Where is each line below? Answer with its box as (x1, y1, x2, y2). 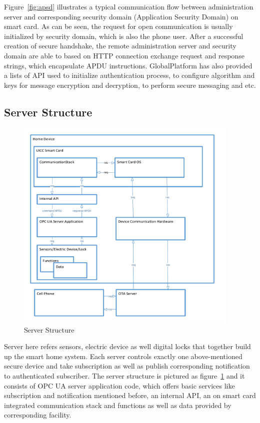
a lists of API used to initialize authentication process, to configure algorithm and (4, 70, 255, 80)
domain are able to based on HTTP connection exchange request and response (4, 50, 244, 60)
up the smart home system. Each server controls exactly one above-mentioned (4, 351, 242, 361)
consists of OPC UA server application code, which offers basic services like (4, 380, 235, 391)
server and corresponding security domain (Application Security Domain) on (4, 11, 238, 21)
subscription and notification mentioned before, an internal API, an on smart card (4, 390, 256, 401)
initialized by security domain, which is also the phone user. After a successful (4, 30, 243, 41)
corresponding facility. (4, 410, 71, 420)
